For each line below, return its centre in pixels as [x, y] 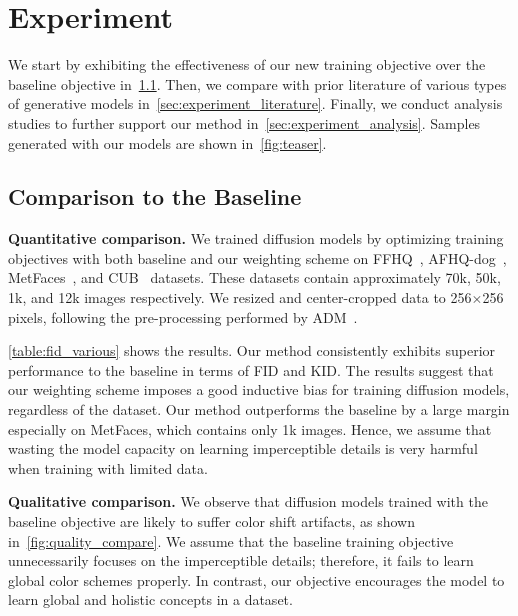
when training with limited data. [108, 467]
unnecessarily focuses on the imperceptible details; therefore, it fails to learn [241, 560]
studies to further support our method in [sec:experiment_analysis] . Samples [244, 122]
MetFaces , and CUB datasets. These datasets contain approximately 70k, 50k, [254, 277]
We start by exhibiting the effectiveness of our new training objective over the [247, 64]
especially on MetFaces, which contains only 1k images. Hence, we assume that [250, 428]
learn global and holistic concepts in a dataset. [150, 599]
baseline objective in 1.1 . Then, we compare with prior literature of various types [257, 83]
